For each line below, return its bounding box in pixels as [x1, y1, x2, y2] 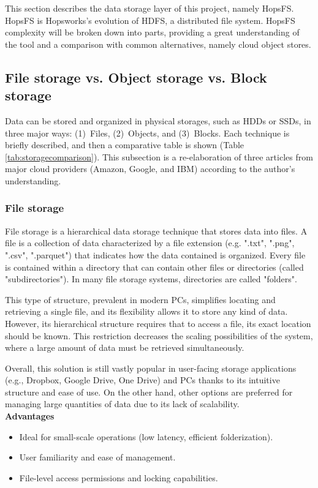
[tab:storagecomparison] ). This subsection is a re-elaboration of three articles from [5, 150, 313, 163]
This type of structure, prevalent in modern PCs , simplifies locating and [5, 293, 276, 306]
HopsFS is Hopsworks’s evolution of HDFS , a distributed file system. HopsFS [5, 13, 295, 26]
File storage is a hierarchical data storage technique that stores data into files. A [5, 224, 308, 237]
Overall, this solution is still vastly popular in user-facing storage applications [5, 361, 297, 374]
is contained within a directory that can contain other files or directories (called [5, 260, 304, 273]
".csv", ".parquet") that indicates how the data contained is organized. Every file [5, 248, 306, 261]
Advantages [5, 410, 55, 422]
